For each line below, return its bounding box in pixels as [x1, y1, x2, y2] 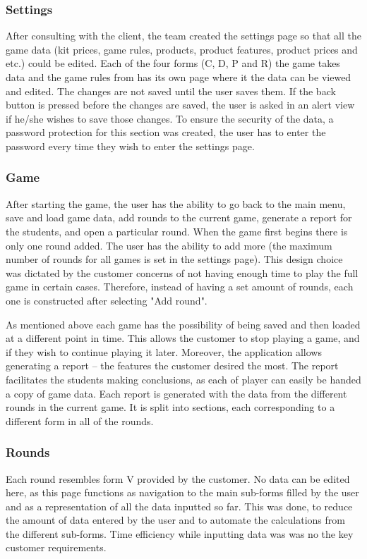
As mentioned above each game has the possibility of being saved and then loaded [6, 317, 361, 331]
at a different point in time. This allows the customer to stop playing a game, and [6, 331, 360, 345]
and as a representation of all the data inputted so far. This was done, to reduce [6, 498, 353, 513]
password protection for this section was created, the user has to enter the [6, 125, 326, 140]
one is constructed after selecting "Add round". [6, 293, 207, 307]
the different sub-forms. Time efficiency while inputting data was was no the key [6, 526, 354, 541]
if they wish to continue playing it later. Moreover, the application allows [6, 344, 322, 359]
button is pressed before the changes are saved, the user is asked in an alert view [6, 97, 355, 112]
